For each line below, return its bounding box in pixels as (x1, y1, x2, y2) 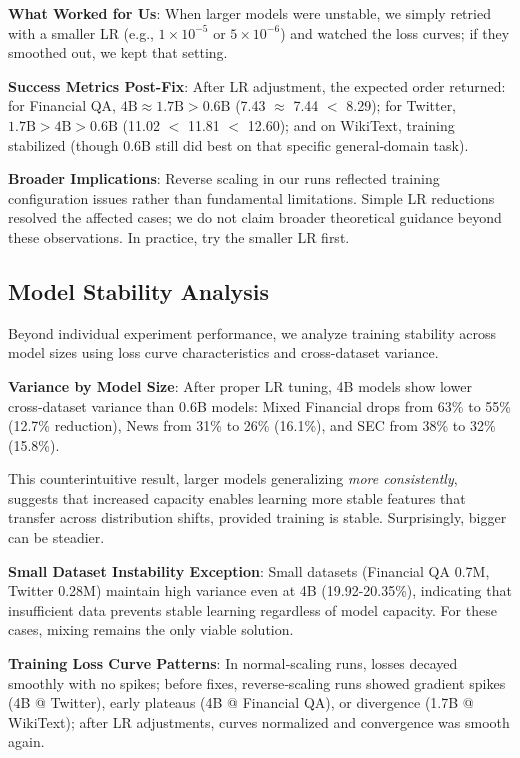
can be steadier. (8, 527, 105, 548)
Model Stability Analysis (8, 275, 270, 306)
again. (8, 731, 45, 752)
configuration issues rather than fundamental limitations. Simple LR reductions (8, 187, 495, 208)
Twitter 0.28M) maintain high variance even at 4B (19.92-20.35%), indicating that (8, 580, 512, 601)
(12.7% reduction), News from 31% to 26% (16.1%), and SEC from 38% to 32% (8, 415, 496, 436)
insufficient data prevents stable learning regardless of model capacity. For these (8, 599, 497, 620)
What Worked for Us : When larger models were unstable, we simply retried (8, 3, 491, 23)
